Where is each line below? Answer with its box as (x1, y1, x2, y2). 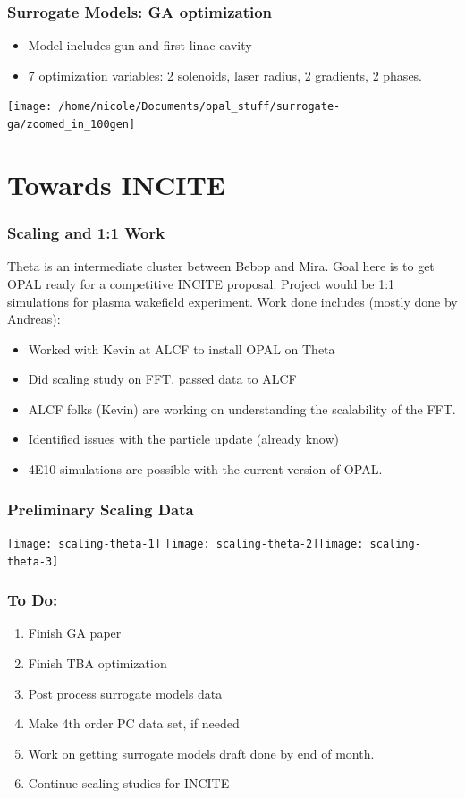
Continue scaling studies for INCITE (28, 774, 230, 793)
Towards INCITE (7, 166, 225, 202)
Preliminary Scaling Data (7, 497, 194, 520)
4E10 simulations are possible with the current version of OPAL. (28, 460, 383, 479)
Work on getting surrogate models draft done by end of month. (28, 743, 375, 762)
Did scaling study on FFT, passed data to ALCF (28, 369, 297, 388)
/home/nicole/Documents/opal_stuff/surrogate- (58, 100, 341, 114)
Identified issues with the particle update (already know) (28, 429, 340, 448)
